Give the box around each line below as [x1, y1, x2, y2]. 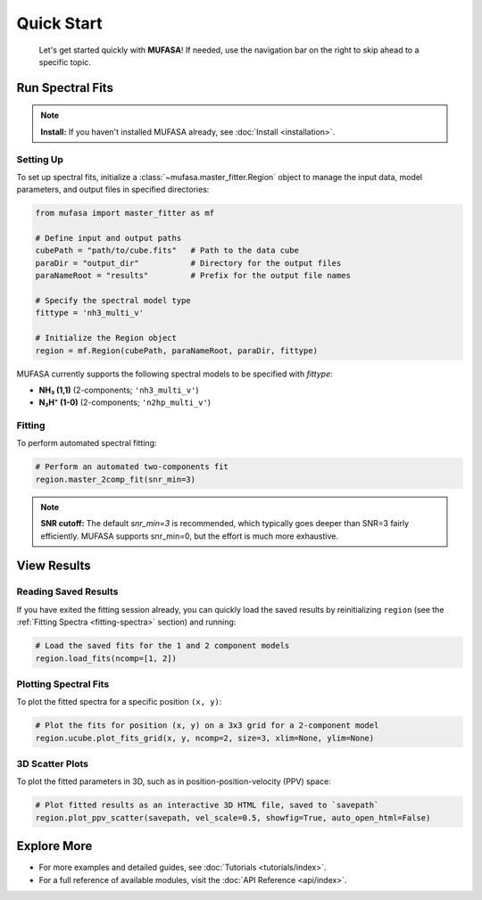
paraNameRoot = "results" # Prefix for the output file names [35, 270, 352, 281]
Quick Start [16, 13, 103, 33]
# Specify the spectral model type [35, 295, 191, 305]
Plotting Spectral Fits [16, 678, 110, 690]
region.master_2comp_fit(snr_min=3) [35, 474, 196, 484]
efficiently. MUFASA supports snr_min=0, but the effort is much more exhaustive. [40, 531, 339, 541]
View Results [16, 558, 91, 574]
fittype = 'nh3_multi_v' [35, 308, 145, 318]
